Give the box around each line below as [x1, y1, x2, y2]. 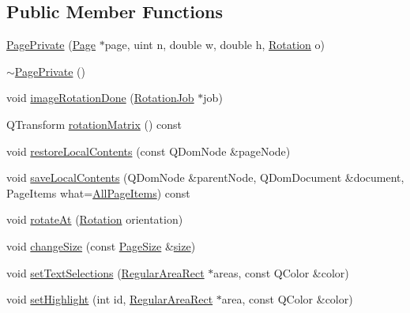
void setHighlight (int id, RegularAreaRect [6, 291, 213, 307]
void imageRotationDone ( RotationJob [6, 89, 194, 106]
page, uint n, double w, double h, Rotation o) [104, 36, 325, 53]
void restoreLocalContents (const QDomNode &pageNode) [6, 142, 291, 159]
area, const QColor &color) [221, 291, 353, 307]
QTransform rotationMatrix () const [6, 115, 182, 132]
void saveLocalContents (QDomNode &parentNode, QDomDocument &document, [6, 169, 404, 186]
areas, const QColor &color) [213, 264, 349, 281]
